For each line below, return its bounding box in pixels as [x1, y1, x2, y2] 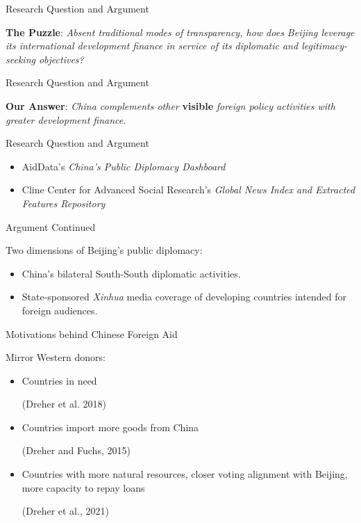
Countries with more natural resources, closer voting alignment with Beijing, [22, 467, 348, 481]
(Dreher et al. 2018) [22, 396, 107, 411]
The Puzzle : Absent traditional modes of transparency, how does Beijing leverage [6, 24, 355, 39]
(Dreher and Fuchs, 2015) [22, 443, 131, 458]
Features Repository [22, 195, 106, 210]
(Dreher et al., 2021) [22, 504, 109, 518]
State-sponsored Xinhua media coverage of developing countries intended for [22, 289, 346, 304]
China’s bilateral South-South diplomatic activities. [22, 266, 241, 280]
